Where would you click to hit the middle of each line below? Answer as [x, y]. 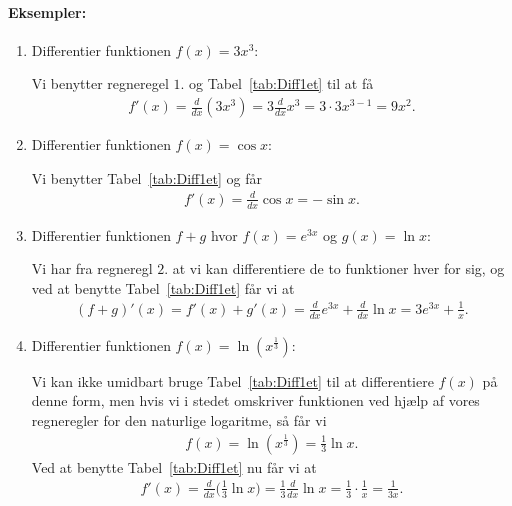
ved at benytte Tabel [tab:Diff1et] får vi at [163, 287]
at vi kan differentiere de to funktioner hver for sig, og [338, 268]
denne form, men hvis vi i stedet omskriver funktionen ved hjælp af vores [255, 400]
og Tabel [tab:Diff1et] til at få [281, 83]
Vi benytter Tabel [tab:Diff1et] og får [146, 177]
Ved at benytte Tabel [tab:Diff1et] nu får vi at [174, 466]
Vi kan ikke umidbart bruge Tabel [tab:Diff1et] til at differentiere [232, 380]
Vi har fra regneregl [92, 268]
